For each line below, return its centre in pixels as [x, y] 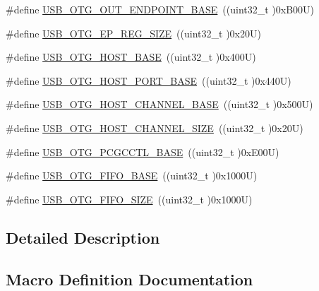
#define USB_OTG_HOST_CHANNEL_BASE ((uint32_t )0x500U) [159, 104]
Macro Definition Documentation [130, 279]
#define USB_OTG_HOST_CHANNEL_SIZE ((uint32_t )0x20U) [155, 127]
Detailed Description [83, 237]
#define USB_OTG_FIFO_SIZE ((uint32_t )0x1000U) [129, 199]
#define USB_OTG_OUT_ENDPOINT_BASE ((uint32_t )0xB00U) [160, 9]
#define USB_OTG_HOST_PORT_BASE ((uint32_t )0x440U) [149, 80]
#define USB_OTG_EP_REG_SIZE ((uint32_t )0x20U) [133, 33]
